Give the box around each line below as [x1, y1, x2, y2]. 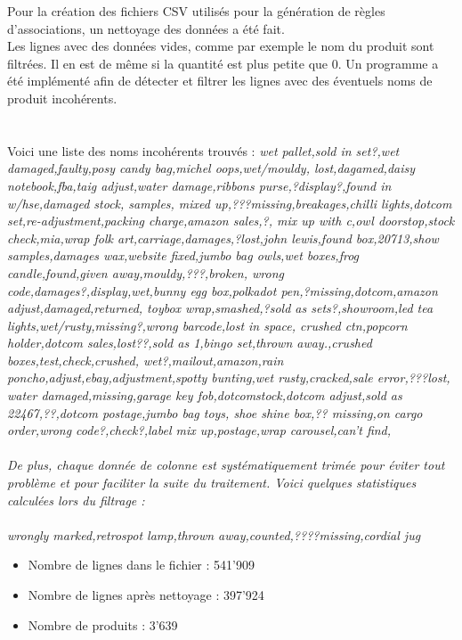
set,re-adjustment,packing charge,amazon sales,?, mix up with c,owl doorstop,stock [7, 211, 455, 230]
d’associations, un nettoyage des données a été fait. [7, 19, 285, 37]
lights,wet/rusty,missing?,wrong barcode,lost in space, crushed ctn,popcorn [7, 316, 408, 334]
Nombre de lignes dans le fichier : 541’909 [28, 555, 255, 574]
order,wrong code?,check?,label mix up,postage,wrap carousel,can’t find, [7, 421, 392, 439]
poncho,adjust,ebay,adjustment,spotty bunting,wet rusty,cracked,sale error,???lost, [7, 368, 450, 387]
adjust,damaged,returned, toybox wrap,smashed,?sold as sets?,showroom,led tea [7, 299, 434, 317]
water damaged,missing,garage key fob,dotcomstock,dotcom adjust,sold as [7, 386, 402, 405]
